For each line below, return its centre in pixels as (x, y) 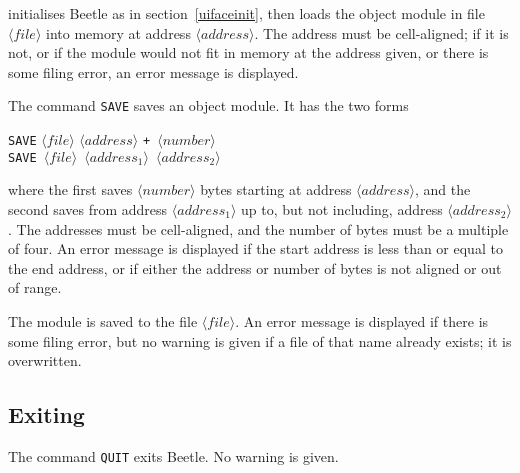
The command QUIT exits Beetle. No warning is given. (173, 455)
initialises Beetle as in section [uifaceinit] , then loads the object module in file (246, 13)
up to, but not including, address (342, 208)
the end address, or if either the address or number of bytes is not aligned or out (255, 267)
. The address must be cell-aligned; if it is (381, 32)
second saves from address (88, 208)
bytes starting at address (276, 189)
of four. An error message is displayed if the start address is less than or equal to (255, 248)
